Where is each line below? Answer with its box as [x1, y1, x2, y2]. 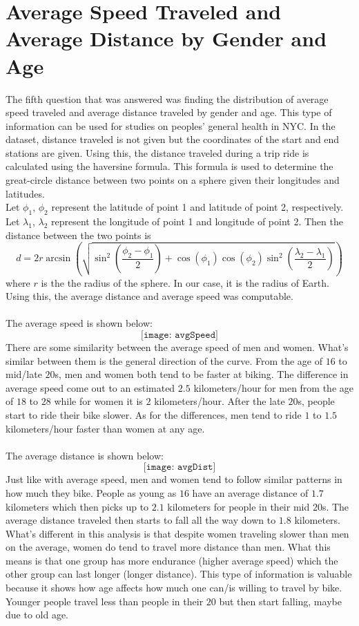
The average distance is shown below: [6, 448, 164, 462]
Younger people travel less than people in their [6, 594, 204, 608]
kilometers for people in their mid [167, 499, 310, 513]
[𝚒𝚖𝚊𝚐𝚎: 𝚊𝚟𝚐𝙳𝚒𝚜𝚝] [143, 462, 216, 473]
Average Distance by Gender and [6, 24, 327, 53]
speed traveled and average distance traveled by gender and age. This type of [6, 105, 332, 120]
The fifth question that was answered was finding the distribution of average [6, 91, 329, 106]
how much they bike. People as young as [6, 485, 177, 500]
